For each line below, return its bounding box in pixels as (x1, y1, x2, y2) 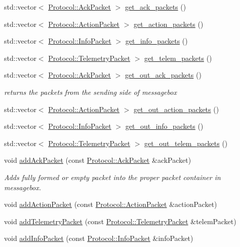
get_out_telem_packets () (144, 137, 228, 148)
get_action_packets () (134, 18, 204, 29)
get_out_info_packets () (125, 121, 204, 131)
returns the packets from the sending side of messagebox (4, 86, 177, 97)
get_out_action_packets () (134, 103, 219, 114)
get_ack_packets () (125, 2, 186, 12)
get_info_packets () (125, 36, 188, 46)
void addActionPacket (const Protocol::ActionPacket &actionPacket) (4, 199, 217, 209)
